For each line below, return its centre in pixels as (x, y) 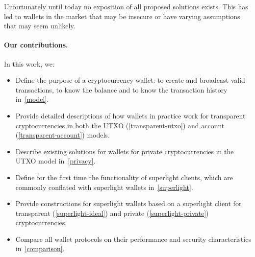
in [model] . (32, 99)
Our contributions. (36, 45)
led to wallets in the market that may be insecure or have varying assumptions (122, 16)
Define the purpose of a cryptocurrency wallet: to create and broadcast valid (130, 80)
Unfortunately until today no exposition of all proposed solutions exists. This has (126, 6)
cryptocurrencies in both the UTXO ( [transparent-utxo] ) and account (120, 125)
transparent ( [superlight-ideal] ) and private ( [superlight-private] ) (112, 213)
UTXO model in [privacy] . (55, 161)
